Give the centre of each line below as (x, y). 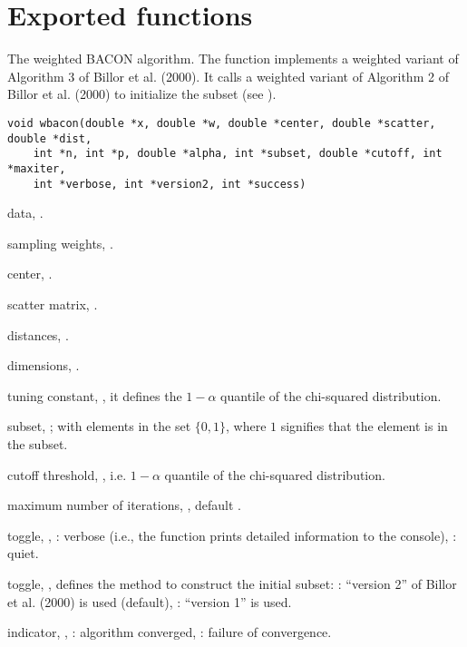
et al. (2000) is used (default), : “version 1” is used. (150, 601)
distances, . (38, 334)
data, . (25, 213)
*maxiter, (37, 168)
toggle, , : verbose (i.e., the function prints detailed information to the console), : (232, 535)
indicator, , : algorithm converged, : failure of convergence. (170, 632)
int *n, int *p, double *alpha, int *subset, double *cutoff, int (238, 154)
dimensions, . (44, 365)
